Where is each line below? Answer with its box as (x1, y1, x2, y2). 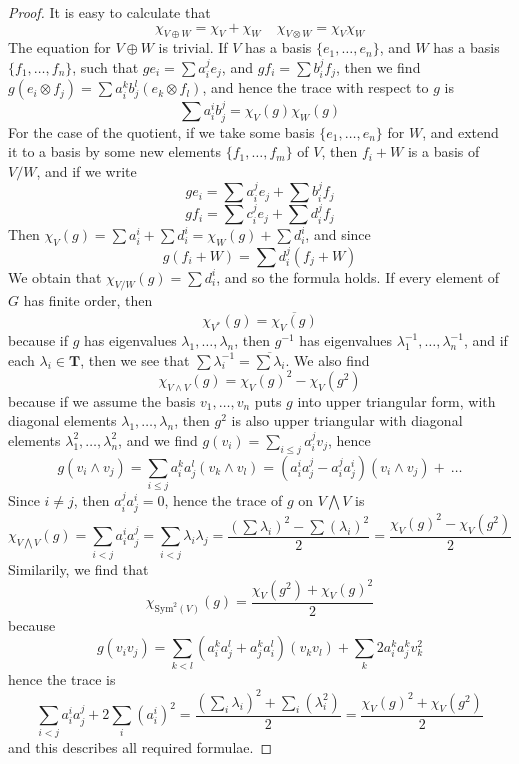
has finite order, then (23, 290, 153, 311)
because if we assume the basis (8, 390, 196, 411)
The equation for (8, 37, 111, 58)
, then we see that (80, 349, 190, 370)
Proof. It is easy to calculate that (8, 2, 211, 22)
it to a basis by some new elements (8, 141, 221, 162)
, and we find (118, 429, 198, 450)
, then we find (336, 56, 421, 77)
